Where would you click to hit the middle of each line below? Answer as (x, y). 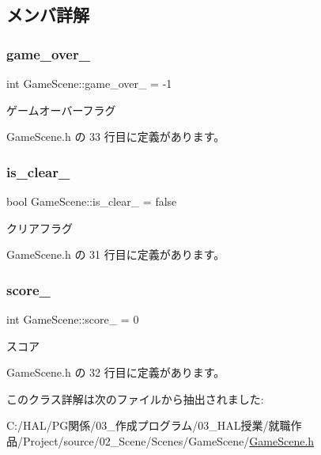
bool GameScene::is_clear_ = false (92, 201)
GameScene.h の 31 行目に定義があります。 (116, 254)
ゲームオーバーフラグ (61, 110)
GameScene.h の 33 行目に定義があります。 (116, 136)
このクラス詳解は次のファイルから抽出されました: (135, 398)
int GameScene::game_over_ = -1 (89, 83)
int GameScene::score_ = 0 (73, 319)
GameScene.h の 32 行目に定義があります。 (116, 372)
